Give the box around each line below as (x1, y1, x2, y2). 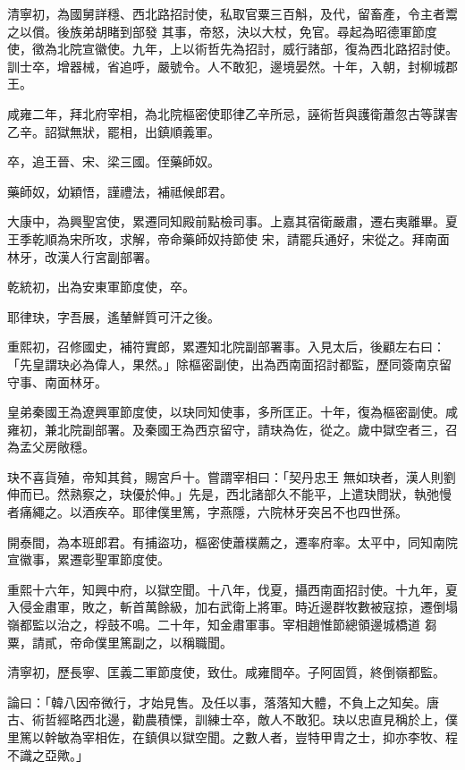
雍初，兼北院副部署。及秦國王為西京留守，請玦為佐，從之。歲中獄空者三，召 (7, 419, 458, 438)
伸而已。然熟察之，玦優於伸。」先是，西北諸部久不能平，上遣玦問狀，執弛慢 (7, 485, 452, 503)
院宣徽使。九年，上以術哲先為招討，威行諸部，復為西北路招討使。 (69, 39, 458, 58)
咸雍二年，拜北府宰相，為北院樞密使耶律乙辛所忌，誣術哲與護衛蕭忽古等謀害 (7, 104, 458, 123)
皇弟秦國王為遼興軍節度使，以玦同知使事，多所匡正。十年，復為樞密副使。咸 (7, 402, 458, 421)
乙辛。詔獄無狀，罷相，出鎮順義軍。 (7, 122, 220, 140)
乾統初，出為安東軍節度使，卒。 (7, 277, 195, 296)
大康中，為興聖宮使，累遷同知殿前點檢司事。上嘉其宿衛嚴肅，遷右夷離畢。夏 (7, 212, 458, 231)
